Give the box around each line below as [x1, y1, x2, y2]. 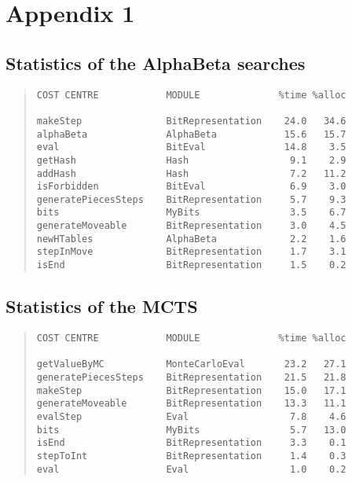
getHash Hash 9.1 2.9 [36, 154, 346, 166]
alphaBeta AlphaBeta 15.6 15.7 [36, 128, 346, 140]
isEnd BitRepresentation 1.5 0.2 [36, 259, 346, 271]
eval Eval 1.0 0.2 [36, 463, 346, 475]
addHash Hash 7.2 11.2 [36, 167, 346, 179]
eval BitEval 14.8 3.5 [36, 142, 346, 153]
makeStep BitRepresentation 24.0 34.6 [36, 115, 346, 127]
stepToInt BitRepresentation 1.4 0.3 [36, 450, 346, 462]
